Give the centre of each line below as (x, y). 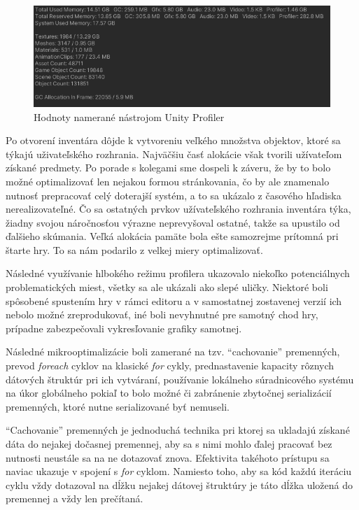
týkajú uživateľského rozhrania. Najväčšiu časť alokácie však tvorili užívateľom (174, 154)
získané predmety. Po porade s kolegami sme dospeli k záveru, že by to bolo (168, 168)
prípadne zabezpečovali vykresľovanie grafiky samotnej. (124, 328)
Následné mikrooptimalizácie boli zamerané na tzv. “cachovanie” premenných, (173, 352)
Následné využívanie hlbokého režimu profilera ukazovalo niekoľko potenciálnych (178, 273)
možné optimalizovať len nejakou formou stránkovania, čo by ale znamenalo (168, 181)
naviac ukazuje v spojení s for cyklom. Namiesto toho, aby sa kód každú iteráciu (179, 471)
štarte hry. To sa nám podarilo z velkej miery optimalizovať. (134, 249)
